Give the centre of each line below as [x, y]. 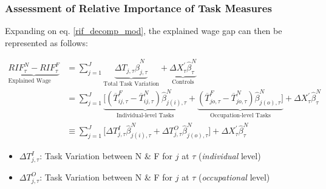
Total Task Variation [131, 84]
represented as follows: [46, 42]
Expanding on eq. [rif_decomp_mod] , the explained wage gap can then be [144, 31]
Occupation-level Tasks [240, 116]
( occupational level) [234, 177]
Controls [183, 82]
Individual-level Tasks [145, 116]
